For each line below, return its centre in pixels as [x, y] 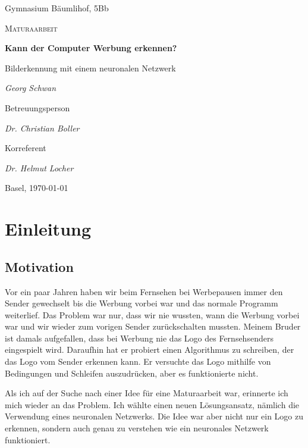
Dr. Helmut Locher [39, 167]
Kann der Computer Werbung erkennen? [91, 48]
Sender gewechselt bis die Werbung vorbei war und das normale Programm [142, 303]
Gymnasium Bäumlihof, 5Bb [57, 8]
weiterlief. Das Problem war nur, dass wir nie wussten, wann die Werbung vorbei [152, 314]
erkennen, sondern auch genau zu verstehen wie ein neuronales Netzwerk [137, 428]
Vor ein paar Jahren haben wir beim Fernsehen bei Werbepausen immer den [144, 291]
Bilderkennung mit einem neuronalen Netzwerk [90, 68]
